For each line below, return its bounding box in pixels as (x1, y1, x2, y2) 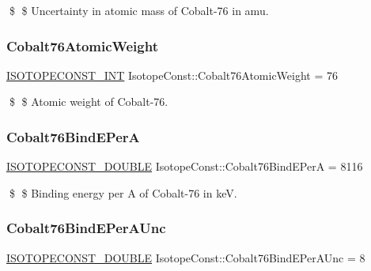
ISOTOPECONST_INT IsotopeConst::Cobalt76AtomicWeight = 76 (6, 66, 339, 83)
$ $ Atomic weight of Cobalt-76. (9, 93, 168, 110)
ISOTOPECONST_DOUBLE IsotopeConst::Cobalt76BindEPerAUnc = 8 (6, 249, 365, 265)
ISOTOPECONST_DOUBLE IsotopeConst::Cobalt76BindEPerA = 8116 (6, 158, 363, 175)
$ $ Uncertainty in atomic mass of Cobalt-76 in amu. (9, 2, 269, 18)
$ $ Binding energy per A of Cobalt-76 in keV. (9, 184, 237, 201)
